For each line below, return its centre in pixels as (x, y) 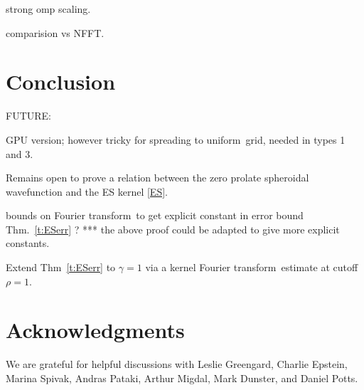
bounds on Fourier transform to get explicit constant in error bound (155, 215)
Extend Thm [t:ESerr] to (61, 267)
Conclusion (61, 81)
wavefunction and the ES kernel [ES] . (87, 191)
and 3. (20, 153)
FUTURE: (28, 116)
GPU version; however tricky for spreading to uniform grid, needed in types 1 (176, 139)
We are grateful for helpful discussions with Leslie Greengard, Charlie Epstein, (177, 364)
